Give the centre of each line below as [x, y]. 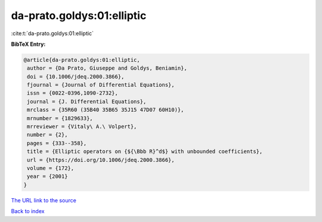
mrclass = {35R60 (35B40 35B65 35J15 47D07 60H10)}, [106, 110]
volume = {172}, [51, 168]
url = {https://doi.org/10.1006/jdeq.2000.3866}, [101, 160]
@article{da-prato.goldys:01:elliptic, [82, 60]
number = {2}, [47, 135]
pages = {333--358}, [57, 143]
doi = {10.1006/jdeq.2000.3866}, [76, 76]
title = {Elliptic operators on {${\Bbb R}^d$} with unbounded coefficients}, [145, 151]
